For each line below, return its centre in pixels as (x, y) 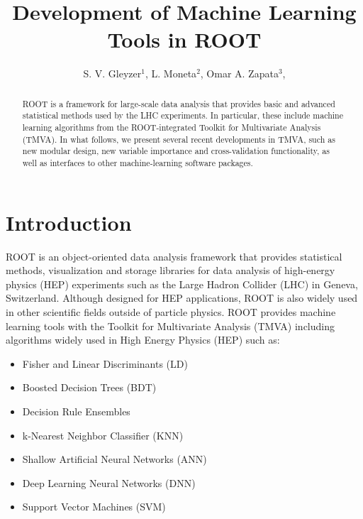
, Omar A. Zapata (239, 73)
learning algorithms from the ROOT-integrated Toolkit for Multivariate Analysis (172, 127)
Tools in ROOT (184, 39)
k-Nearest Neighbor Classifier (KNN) (103, 435)
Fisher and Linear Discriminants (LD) (105, 363)
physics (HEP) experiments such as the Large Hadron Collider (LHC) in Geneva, (182, 284)
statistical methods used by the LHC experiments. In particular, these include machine (183, 115)
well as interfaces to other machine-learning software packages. (138, 162)
